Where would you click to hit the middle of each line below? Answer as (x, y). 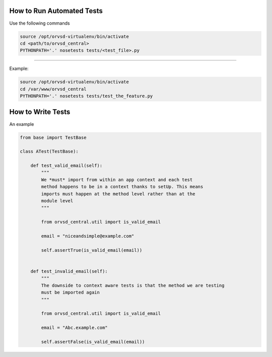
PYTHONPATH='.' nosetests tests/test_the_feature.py (86, 96)
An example (22, 124)
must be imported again (71, 293)
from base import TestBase (53, 137)
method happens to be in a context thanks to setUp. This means (122, 187)
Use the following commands (40, 23)
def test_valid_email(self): (66, 166)
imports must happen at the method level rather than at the (118, 194)
